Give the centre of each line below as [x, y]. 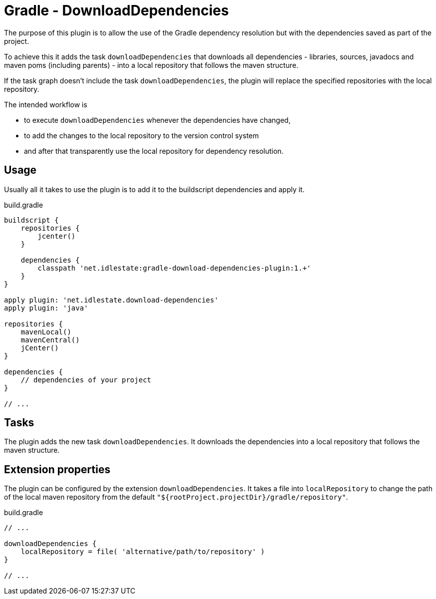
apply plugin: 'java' [46, 308]
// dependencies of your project [86, 380]
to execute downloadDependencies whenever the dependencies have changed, [157, 120]
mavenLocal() [46, 332]
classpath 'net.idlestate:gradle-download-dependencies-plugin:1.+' [174, 268]
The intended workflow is [46, 104]
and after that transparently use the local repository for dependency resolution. [154, 151]
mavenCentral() [50, 340]
